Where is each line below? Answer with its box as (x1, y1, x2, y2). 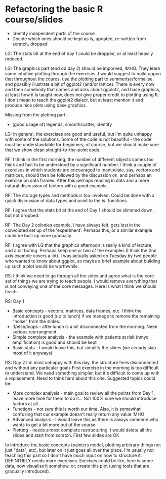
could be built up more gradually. (5, 232, 73, 238)
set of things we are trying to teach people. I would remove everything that (5, 278, 157, 284)
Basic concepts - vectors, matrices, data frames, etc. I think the (12, 308, 142, 314)
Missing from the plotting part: (5, 111, 67, 117)
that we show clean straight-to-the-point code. (5, 147, 101, 153)
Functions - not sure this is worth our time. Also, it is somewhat (12, 406, 141, 412)
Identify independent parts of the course (12, 30, 95, 36)
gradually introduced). (5, 468, 50, 474)
